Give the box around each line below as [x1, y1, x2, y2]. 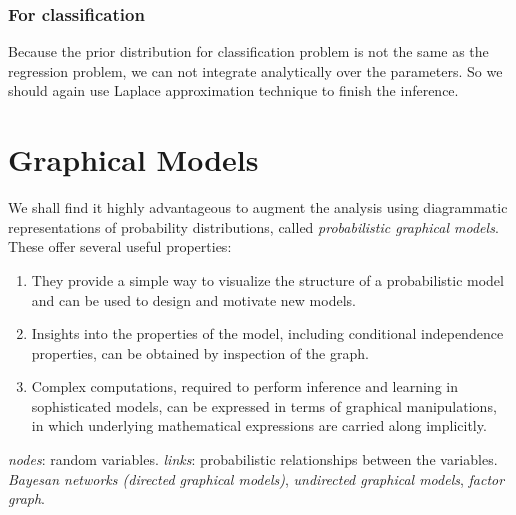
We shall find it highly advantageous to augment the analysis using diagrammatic [8, 197, 508, 218]
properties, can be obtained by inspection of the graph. [31, 342, 369, 363]
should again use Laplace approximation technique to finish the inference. [8, 80, 459, 101]
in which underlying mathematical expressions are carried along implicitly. [31, 415, 487, 436]
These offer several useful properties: [8, 236, 232, 257]
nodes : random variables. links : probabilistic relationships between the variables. [8, 449, 498, 470]
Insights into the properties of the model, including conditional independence [31, 323, 504, 344]
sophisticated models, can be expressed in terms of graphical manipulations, [31, 395, 497, 416]
